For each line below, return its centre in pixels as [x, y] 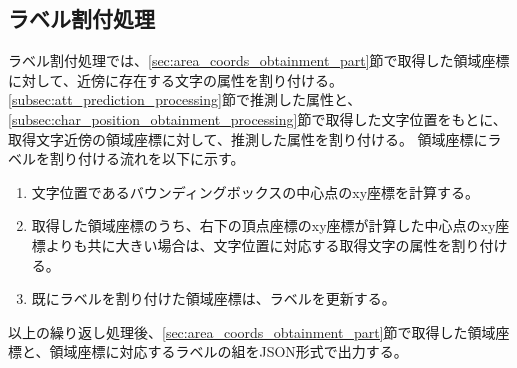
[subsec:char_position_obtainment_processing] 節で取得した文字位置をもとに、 [257, 118]
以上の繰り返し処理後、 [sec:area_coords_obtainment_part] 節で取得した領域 [252, 331]
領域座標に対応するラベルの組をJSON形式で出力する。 [228, 351]
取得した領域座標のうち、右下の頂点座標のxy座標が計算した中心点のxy [263, 225]
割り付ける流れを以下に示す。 [147, 158]
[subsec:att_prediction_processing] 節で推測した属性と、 [185, 99]
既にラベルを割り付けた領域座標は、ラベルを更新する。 [213, 298]
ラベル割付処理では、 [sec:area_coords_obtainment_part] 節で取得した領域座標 [259, 60]
